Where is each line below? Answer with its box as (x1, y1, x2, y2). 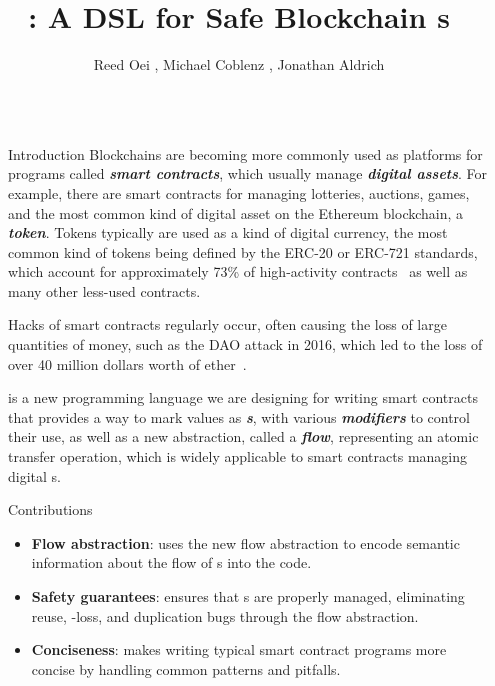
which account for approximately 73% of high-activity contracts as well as (8, 261, 468, 282)
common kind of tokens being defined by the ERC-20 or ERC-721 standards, (8, 241, 478, 262)
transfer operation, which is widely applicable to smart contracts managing (8, 446, 468, 467)
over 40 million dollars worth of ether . (8, 353, 247, 374)
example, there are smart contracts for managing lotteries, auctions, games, (8, 182, 470, 203)
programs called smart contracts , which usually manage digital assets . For (8, 163, 488, 184)
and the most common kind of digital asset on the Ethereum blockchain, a (8, 202, 464, 223)
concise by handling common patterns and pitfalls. (31, 658, 341, 679)
